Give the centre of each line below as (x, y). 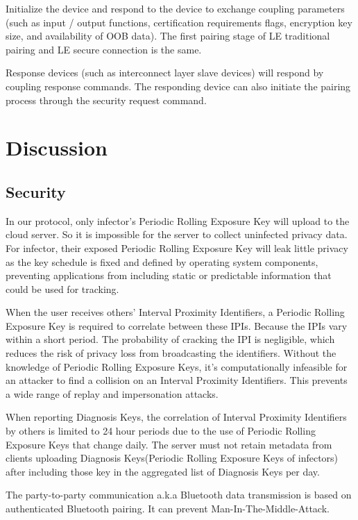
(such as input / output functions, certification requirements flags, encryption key (179, 22)
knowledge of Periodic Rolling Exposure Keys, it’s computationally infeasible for (177, 366)
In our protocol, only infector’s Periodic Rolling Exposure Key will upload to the (178, 220)
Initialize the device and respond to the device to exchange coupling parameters (175, 8)
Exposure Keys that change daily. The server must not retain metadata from (169, 444)
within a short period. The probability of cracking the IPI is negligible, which (170, 339)
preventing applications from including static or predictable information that (169, 275)
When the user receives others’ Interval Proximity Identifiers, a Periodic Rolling (175, 312)
